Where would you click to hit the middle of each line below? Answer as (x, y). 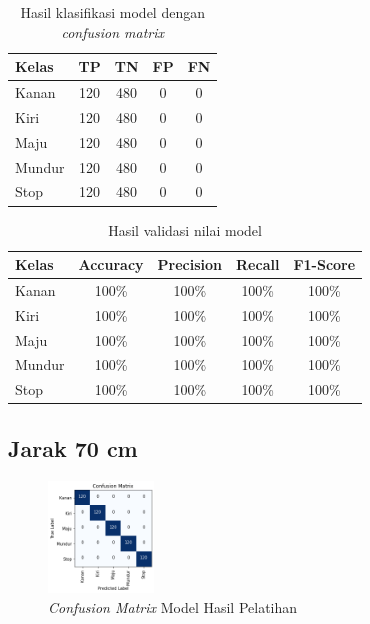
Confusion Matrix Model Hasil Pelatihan (173, 606)
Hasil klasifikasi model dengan (112, 12)
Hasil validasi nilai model (185, 229)
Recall (258, 264)
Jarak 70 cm (73, 447)
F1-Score (324, 264)
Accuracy (111, 264)
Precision (190, 264)
